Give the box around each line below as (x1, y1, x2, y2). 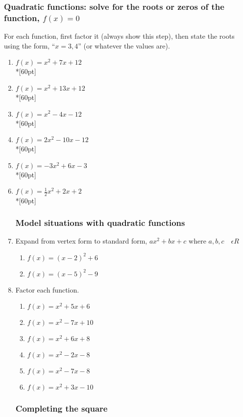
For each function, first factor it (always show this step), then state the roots (4, 31, 235, 41)
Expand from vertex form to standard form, (15, 235, 147, 245)
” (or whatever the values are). (78, 40, 170, 50)
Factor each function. (15, 284, 79, 294)
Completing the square (15, 402, 108, 415)
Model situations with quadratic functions (15, 216, 185, 228)
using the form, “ (4, 40, 55, 50)
